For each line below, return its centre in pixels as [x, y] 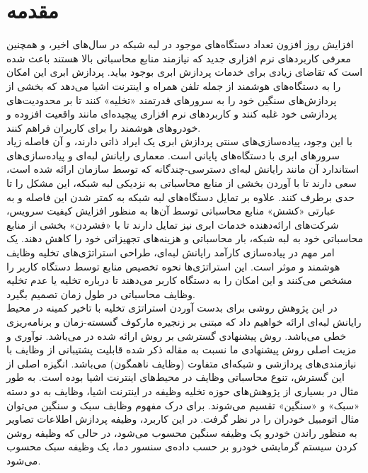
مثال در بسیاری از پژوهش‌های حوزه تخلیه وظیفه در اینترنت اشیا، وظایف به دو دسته [183, 391]
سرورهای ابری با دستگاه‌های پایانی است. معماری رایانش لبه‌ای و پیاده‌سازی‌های [173, 155]
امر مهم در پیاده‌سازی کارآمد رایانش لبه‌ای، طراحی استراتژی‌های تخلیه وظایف [171, 252]
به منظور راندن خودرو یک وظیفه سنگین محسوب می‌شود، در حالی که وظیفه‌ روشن [182, 432]
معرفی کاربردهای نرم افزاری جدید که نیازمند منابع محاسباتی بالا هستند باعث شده [179, 58]
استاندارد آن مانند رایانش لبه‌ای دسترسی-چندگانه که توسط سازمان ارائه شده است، [183, 169]
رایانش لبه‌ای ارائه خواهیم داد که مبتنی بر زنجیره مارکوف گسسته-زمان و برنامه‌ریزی [184, 321]
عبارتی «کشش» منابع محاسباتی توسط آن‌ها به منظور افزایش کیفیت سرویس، [171, 211]
